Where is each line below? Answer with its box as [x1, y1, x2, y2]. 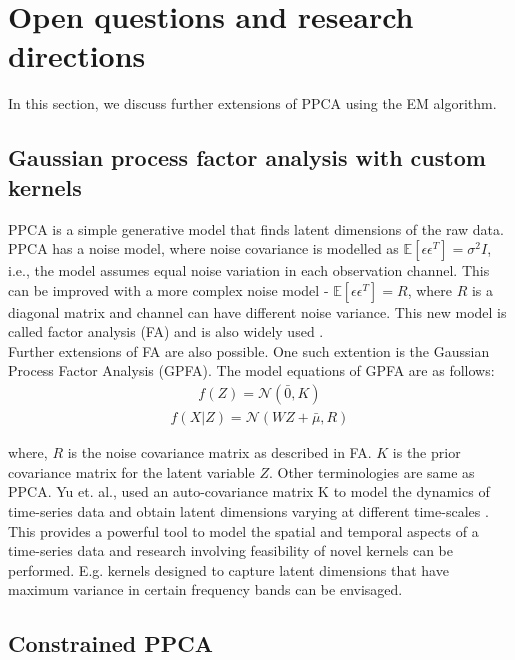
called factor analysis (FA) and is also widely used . [8, 321, 324, 342]
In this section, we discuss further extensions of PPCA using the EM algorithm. [8, 93, 497, 114]
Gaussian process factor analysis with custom [8, 142, 486, 173]
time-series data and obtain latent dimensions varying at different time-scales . [8, 500, 489, 521]
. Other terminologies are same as [268, 461, 475, 482]
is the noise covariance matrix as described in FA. [67, 442, 372, 463]
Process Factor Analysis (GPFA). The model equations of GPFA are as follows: [8, 360, 495, 381]
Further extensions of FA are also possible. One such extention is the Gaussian [8, 340, 490, 361]
